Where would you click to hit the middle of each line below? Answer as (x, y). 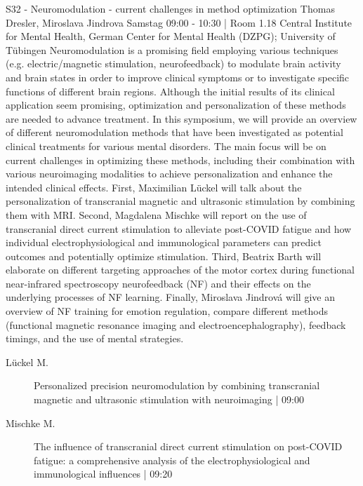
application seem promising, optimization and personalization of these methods (176, 105)
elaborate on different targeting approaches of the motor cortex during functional (180, 270)
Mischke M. (31, 423)
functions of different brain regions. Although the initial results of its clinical (170, 91)
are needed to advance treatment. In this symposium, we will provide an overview (181, 118)
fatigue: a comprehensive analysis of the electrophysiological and (172, 460)
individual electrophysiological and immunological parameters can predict (164, 242)
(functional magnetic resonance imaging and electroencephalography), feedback (176, 324)
